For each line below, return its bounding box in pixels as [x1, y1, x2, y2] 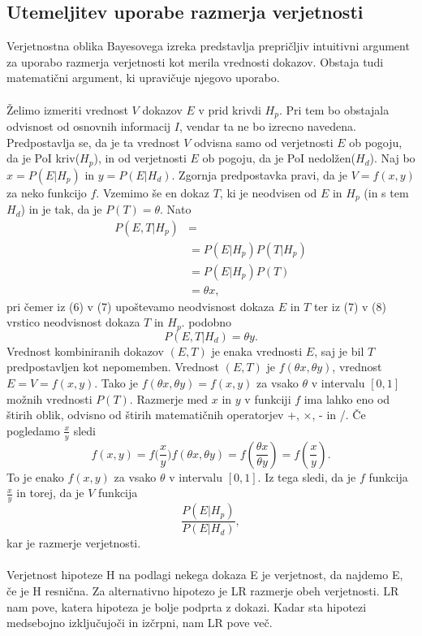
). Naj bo [369, 149, 416, 167]
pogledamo [6, 422, 60, 439]
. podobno [181, 314, 232, 331]
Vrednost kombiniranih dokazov [6, 342, 164, 359]
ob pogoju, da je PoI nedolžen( [202, 149, 356, 167]
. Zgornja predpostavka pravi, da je [171, 166, 347, 183]
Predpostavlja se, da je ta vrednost [6, 133, 180, 150]
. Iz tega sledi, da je [257, 468, 356, 485]
